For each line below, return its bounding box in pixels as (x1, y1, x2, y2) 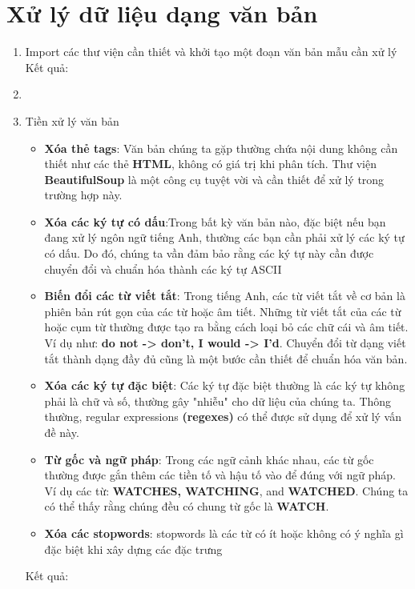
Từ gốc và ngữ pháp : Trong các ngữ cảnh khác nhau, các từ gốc (44, 451, 374, 467)
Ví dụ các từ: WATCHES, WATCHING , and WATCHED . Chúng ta (44, 482, 409, 499)
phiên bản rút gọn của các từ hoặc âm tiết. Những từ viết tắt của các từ (44, 303, 401, 319)
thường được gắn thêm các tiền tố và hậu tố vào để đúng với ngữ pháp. (44, 467, 396, 483)
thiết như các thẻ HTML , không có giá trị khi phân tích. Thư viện (44, 155, 377, 172)
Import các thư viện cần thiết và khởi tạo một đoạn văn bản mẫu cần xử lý (25, 43, 397, 60)
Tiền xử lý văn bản (25, 112, 119, 129)
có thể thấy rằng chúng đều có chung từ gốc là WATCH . (44, 498, 329, 515)
